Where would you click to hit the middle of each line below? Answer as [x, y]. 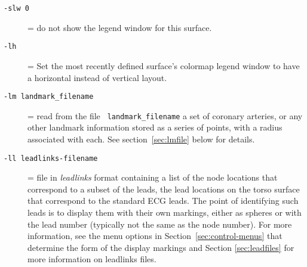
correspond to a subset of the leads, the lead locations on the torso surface [164, 189]
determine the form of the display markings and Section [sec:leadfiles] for [161, 247]
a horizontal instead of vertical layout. [97, 77]
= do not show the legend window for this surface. [120, 27]
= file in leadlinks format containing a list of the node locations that [153, 177]
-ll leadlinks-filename [51, 158]
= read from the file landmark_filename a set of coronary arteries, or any [165, 115]
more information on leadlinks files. [92, 259]
